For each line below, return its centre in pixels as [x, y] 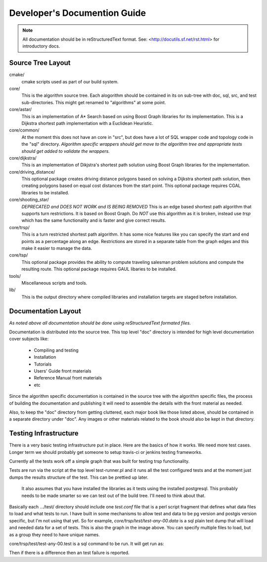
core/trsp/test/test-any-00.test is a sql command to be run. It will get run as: [87, 544]
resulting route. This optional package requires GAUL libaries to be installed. [99, 269]
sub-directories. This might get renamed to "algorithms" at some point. [94, 102]
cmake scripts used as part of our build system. [70, 81]
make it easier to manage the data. [57, 248]
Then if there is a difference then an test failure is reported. [69, 553]
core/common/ [24, 130]
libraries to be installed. [45, 192]
